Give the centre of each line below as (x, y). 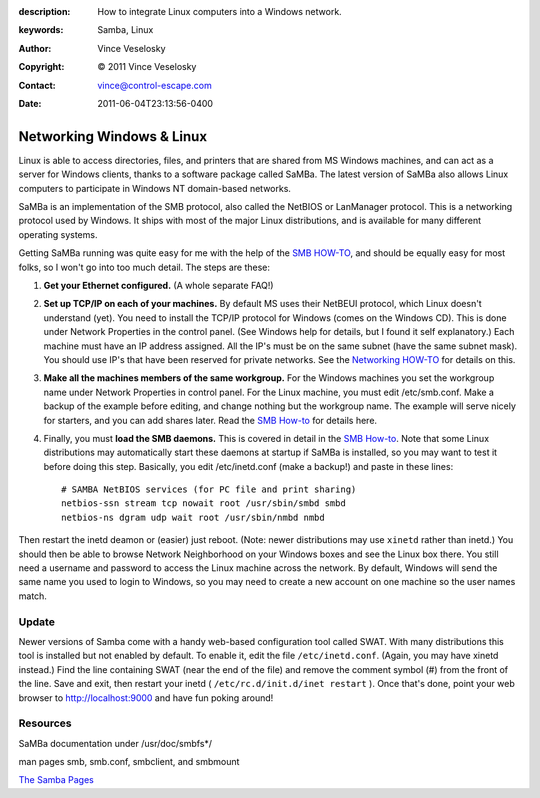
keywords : (41, 30)
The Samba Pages (56, 780)
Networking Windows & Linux (113, 136)
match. (32, 596)
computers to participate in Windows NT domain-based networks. (155, 188)
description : (44, 11)
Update (36, 622)
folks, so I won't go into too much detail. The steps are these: (144, 267)
